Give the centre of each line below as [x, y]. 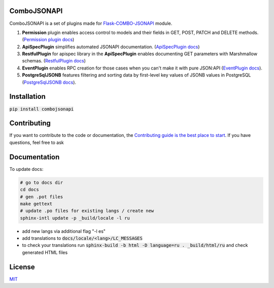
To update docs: [26, 169]
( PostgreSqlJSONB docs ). [49, 82]
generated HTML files [45, 252]
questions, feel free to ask [37, 142]
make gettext [36, 204]
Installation [27, 97]
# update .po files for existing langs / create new [87, 211]
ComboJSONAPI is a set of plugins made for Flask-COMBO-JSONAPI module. [91, 23]
